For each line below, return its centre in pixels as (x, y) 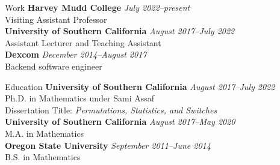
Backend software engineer (54, 66)
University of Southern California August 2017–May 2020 (120, 121)
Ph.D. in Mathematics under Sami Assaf (80, 98)
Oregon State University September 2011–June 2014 (108, 145)
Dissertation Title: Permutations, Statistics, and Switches (111, 109)
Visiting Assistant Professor (56, 19)
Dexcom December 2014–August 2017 (76, 54)
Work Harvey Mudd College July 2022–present (98, 7)
